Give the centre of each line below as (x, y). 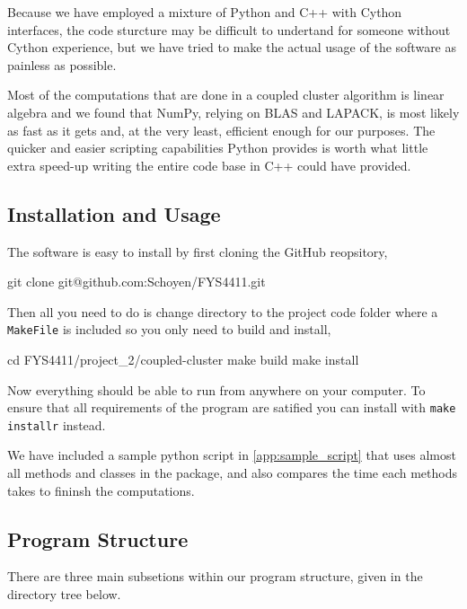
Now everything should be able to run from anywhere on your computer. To (216, 389)
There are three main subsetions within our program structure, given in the (215, 576)
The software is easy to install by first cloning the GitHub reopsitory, (198, 251)
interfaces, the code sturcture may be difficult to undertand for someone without (229, 29)
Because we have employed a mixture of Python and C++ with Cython (205, 12)
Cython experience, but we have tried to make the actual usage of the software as (232, 47)
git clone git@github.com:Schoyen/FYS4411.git (137, 282)
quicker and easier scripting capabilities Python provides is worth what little (218, 148)
